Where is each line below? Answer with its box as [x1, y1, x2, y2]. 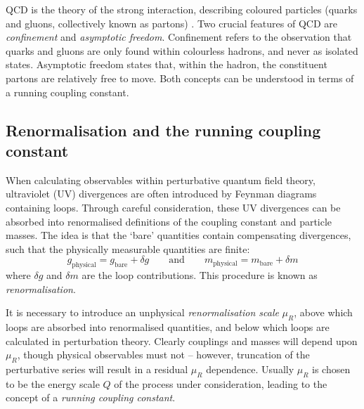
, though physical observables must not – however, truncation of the [17, 347, 310, 362]
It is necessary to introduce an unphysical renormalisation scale [6, 305, 279, 320]
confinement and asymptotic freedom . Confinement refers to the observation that [6, 30, 352, 44]
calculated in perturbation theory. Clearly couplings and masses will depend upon [6, 333, 358, 348]
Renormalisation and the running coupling [6, 119, 321, 141]
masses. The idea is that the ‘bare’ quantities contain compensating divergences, [6, 228, 351, 242]
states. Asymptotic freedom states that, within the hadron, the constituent [6, 57, 327, 72]
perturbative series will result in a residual [6, 362, 188, 377]
